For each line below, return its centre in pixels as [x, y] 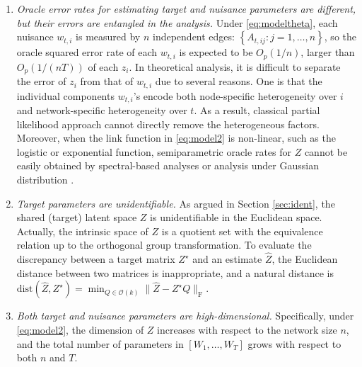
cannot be [326, 151]
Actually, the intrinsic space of [82, 231]
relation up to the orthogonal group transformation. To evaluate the [164, 245]
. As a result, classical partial [257, 110]
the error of [41, 81]
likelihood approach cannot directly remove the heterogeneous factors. [168, 124]
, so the [340, 36]
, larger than [328, 52]
